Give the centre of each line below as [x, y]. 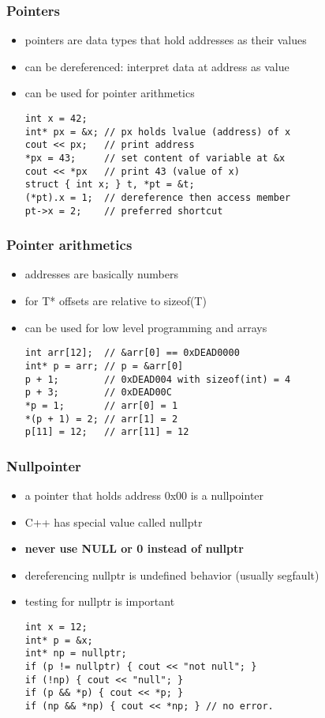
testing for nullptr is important [100, 601]
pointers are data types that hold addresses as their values [166, 40]
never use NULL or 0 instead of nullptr [134, 548]
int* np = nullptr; [76, 654]
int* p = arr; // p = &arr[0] [104, 366]
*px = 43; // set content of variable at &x [155, 158]
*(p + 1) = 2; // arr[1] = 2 [101, 419]
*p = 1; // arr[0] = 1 [101, 405]
